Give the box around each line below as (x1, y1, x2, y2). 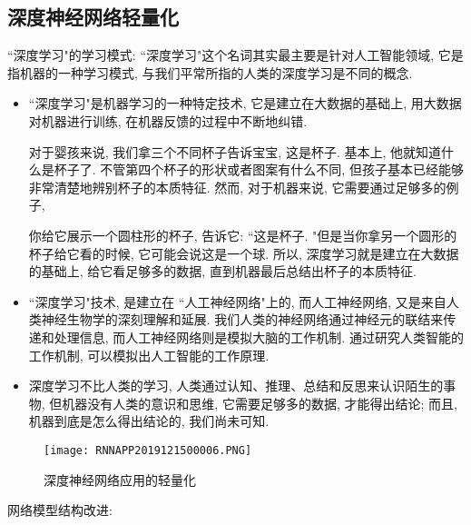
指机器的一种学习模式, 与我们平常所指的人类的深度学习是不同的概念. (7, 63, 413, 82)
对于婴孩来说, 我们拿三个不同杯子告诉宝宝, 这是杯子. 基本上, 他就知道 (28, 142, 442, 161)
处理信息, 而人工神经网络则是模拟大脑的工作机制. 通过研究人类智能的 (54, 327, 464, 346)
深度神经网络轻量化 (7, 3, 179, 31)
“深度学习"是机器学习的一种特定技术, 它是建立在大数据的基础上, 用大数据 (28, 94, 462, 113)
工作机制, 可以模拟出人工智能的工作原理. (28, 345, 270, 364)
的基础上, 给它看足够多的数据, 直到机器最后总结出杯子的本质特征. (28, 262, 417, 281)
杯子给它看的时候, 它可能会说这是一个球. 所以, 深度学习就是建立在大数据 (28, 243, 459, 262)
